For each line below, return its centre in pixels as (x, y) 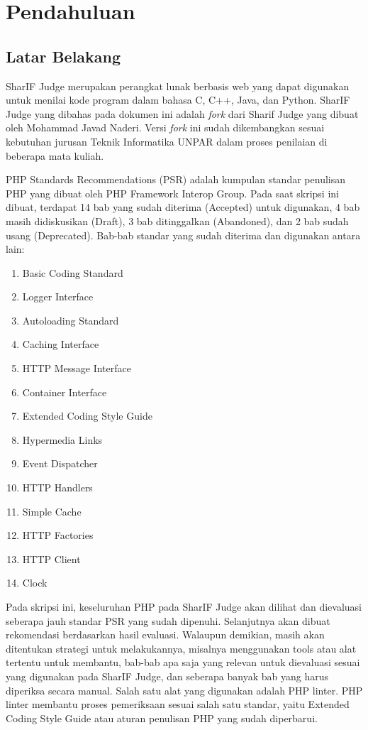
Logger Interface (58, 296)
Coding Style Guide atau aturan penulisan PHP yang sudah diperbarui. (162, 718)
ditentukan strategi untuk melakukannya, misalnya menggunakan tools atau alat (181, 648)
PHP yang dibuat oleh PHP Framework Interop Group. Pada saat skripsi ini (172, 193)
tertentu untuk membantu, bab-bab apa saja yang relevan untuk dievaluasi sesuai (183, 662)
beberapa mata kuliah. (55, 155)
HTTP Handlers (57, 487)
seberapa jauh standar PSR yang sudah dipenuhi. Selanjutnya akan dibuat (168, 620)
